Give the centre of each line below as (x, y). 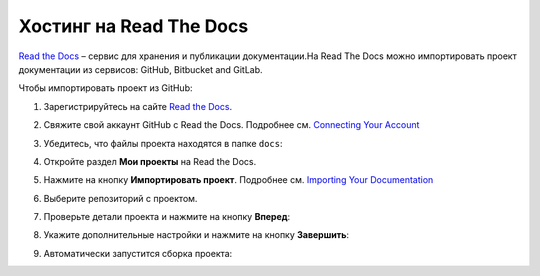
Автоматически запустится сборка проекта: (138, 253)
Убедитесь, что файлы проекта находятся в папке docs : (163, 143)
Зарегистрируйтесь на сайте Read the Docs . (138, 106)
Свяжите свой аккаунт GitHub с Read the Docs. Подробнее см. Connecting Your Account (231, 125)
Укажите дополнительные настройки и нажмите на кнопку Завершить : (196, 235)
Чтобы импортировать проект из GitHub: (106, 88)
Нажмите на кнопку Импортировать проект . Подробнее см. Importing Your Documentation (238, 180)
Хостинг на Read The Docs (133, 26)
